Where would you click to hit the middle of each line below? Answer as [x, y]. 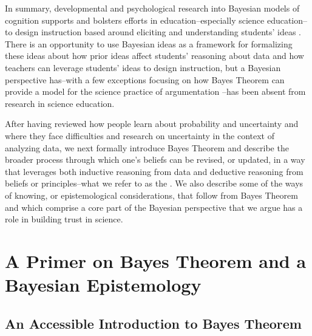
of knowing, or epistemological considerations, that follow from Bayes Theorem [151, 195]
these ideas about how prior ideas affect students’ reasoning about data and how [154, 56]
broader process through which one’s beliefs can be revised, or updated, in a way [155, 159]
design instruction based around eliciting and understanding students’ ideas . [158, 32]
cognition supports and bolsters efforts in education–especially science [135, 20]
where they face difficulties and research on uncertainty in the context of [140, 135]
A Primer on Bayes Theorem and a [156, 260]
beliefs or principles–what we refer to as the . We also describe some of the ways [154, 183]
